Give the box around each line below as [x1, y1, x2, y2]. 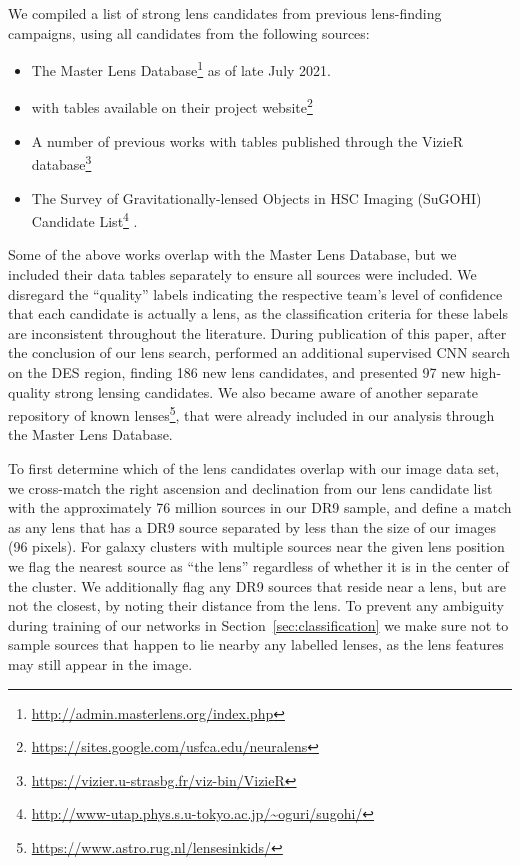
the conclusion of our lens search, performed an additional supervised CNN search [8, 342, 510, 363]
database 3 [31, 151, 92, 174]
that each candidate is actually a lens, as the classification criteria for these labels [8, 303, 508, 324]
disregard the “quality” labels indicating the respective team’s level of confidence [8, 283, 503, 304]
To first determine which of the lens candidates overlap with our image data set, [8, 457, 500, 478]
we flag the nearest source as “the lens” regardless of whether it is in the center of [8, 555, 509, 576]
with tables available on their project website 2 [31, 94, 313, 118]
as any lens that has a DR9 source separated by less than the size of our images [8, 516, 497, 537]
